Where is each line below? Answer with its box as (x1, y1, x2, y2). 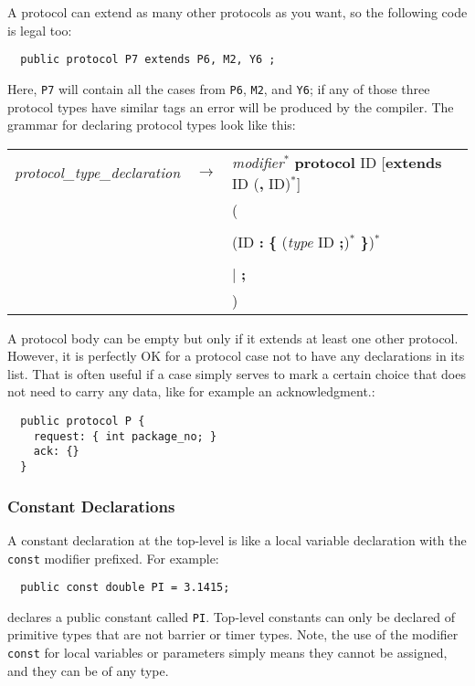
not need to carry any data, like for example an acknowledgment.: (7, 382, 375, 401)
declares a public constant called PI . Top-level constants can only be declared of (7, 607, 455, 626)
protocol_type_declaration (15, 162, 181, 184)
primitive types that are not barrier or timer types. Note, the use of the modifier (7, 625, 459, 644)
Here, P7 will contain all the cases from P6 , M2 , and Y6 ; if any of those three (7, 79, 430, 98)
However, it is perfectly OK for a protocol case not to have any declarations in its (7, 346, 465, 365)
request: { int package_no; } (33, 429, 217, 443)
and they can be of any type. (7, 660, 169, 680)
